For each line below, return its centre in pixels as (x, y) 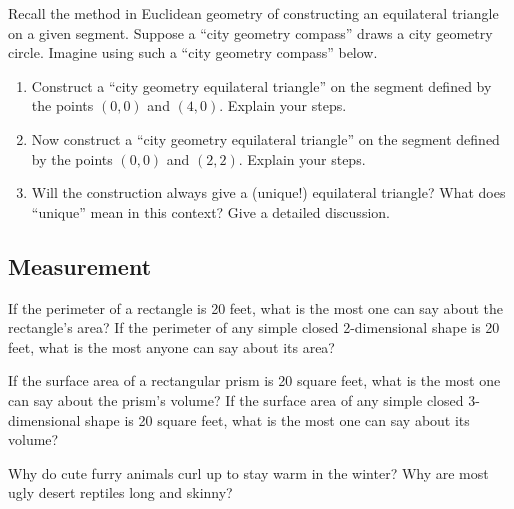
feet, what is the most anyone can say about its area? (171, 346)
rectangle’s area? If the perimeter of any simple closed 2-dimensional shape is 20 (254, 327)
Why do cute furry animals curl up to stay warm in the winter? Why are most (248, 472)
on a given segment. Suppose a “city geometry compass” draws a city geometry (250, 32)
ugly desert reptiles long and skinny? (120, 492)
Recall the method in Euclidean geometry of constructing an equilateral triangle (253, 13)
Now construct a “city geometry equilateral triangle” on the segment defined (265, 138)
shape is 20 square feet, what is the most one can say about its (277, 419)
